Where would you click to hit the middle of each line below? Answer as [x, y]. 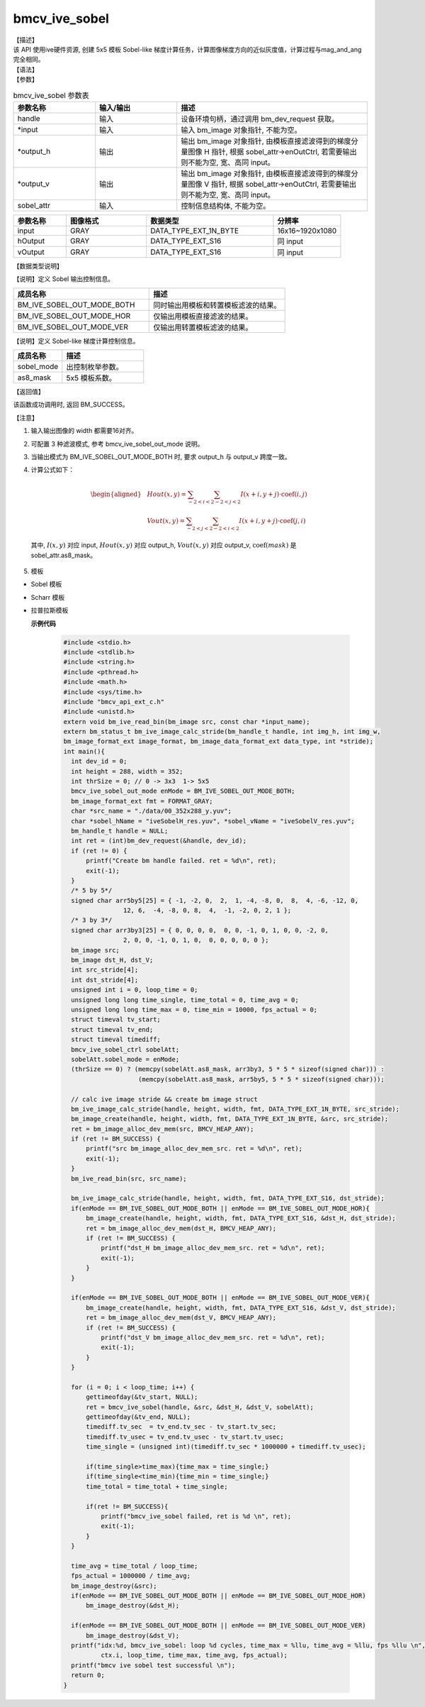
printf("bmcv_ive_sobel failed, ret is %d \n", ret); [196, 1516]
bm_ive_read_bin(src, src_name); [129, 1179]
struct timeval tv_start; [116, 1020]
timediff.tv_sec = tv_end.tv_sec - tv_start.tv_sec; [181, 1427]
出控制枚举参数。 [95, 367]
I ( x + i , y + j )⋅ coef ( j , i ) [272, 521]
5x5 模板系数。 [91, 378]
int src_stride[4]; [105, 970]
